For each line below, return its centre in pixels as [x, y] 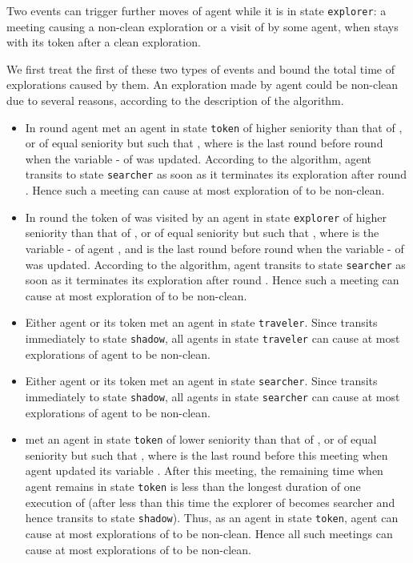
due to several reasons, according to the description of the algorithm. [175, 101]
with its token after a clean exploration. [104, 42]
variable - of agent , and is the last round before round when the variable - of [215, 248]
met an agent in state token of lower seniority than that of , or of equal [201, 439]
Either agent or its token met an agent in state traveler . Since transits [201, 322]
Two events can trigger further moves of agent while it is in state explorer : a [196, 10]
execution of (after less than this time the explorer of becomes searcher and [210, 502]
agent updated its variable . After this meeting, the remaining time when [204, 471]
